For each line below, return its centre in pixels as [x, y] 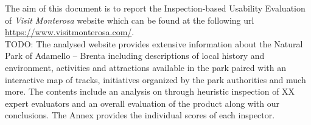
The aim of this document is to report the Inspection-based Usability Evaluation [155, 8]
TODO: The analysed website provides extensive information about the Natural [154, 43]
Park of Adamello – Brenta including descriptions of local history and [135, 56]
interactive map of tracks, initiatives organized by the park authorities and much [155, 79]
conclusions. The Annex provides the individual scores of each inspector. [140, 115]
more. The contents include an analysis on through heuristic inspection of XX [150, 91]
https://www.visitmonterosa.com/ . [70, 32]
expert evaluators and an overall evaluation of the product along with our [142, 103]
